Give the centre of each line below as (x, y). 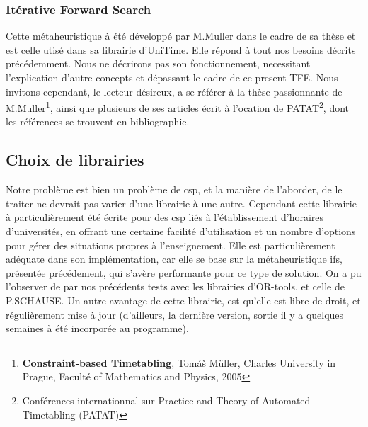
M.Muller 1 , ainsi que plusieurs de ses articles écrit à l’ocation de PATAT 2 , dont (178, 107)
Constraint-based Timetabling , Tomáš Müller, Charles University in (179, 362)
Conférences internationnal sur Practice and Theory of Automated (166, 400)
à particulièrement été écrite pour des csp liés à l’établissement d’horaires (165, 217)
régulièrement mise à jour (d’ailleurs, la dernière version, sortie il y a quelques (175, 314)
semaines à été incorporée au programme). (97, 328)
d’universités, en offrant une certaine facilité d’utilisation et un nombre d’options (181, 231)
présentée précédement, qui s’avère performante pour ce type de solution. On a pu (184, 272)
